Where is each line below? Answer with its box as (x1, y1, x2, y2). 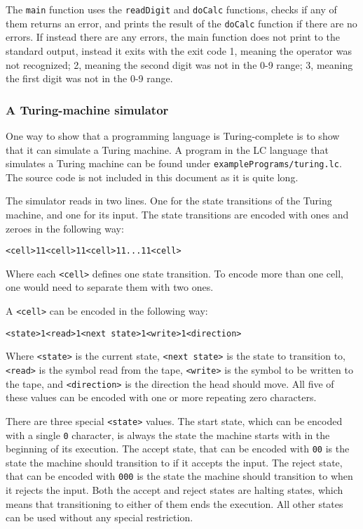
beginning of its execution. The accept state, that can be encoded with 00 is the (6, 441, 350, 456)
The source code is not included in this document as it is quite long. (6, 169, 299, 184)
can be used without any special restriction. (6, 510, 193, 525)
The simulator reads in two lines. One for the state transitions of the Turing (6, 193, 332, 208)
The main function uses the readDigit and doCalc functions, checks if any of (6, 2, 337, 16)
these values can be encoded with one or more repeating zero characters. (6, 390, 317, 405)
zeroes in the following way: (6, 221, 124, 235)
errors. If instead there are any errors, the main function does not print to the (6, 30, 341, 44)
